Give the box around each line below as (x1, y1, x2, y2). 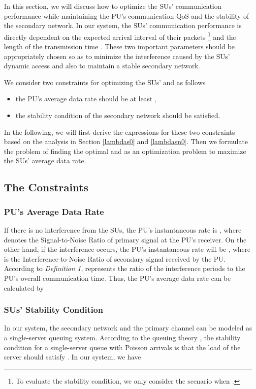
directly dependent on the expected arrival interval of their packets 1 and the (4, 30, 236, 42)
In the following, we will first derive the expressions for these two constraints (4, 126, 235, 137)
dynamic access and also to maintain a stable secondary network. (4, 60, 200, 71)
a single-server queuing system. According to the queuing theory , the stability (4, 332, 241, 342)
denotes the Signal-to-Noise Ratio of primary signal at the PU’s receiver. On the (4, 234, 247, 244)
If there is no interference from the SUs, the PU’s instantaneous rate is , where (4, 224, 242, 235)
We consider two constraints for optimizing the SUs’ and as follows (4, 77, 206, 87)
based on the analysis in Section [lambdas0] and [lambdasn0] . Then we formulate (4, 136, 248, 147)
